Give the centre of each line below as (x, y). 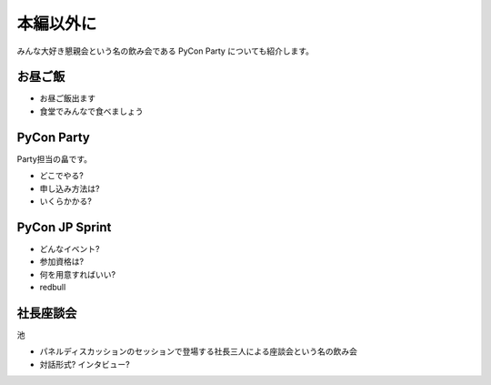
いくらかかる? (66, 201)
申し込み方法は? (70, 188)
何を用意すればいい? (78, 274)
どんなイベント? (70, 248)
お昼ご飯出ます (67, 98)
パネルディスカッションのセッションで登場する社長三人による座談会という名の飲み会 (199, 351)
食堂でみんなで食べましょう (91, 111)
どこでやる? (61, 176)
